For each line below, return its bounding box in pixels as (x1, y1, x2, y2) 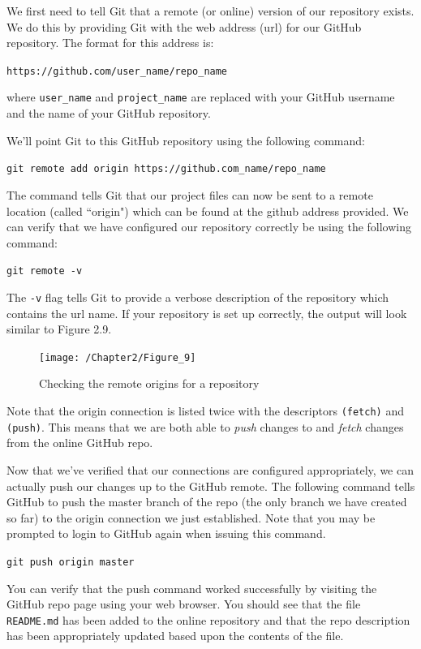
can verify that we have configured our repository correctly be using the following (6, 218, 411, 235)
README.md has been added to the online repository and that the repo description (6, 611, 410, 628)
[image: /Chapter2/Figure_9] (39, 351, 196, 363)
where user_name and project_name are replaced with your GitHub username (6, 88, 395, 105)
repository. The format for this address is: (6, 34, 214, 51)
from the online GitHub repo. (6, 434, 153, 451)
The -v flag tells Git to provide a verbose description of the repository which (6, 288, 389, 305)
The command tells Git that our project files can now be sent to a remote (6, 186, 373, 203)
